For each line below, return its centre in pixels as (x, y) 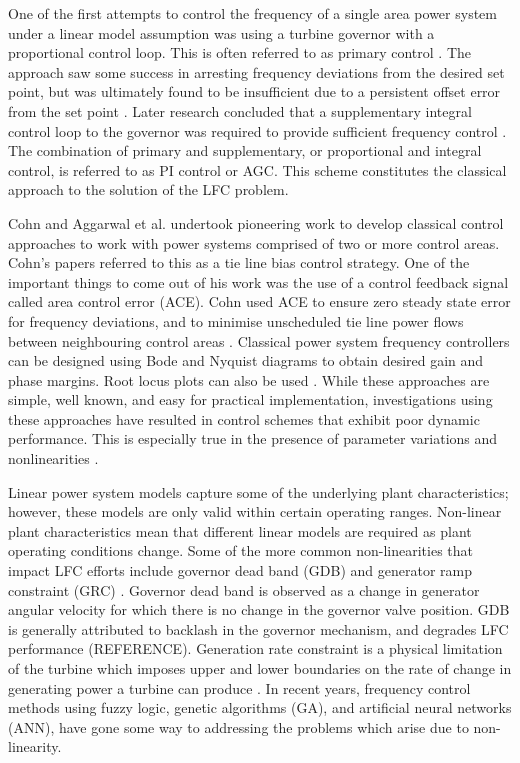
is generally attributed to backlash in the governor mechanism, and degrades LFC (258, 628)
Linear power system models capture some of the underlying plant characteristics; (258, 491)
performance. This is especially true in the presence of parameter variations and (253, 438)
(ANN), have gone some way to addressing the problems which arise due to (238, 726)
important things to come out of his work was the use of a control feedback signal (258, 281)
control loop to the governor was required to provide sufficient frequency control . (257, 130)
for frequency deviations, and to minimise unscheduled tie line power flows (236, 320)
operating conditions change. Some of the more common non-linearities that (240, 550)
